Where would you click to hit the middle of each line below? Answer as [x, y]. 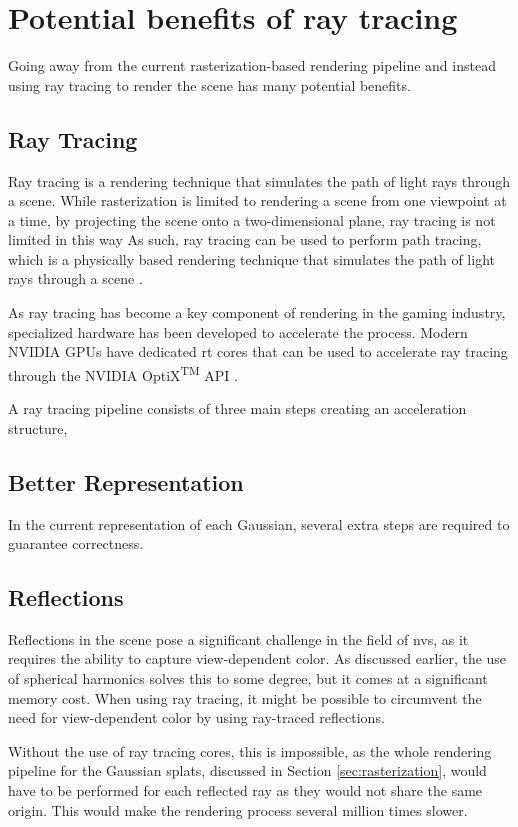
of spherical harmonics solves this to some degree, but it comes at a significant [248, 678]
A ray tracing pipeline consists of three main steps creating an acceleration [237, 408]
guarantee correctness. [76, 543]
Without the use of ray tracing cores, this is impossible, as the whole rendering [250, 750]
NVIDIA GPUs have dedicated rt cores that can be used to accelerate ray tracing [258, 351]
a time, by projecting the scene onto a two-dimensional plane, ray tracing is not [252, 219]
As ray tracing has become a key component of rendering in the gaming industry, [257, 312]
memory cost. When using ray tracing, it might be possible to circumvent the [245, 697]
